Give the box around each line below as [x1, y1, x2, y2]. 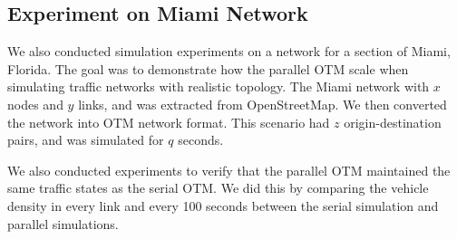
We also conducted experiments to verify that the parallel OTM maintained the [7, 160, 451, 179]
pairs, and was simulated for [7, 130, 164, 149]
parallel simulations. [7, 214, 119, 233]
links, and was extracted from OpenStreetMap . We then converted [78, 94, 447, 113]
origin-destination [344, 112, 442, 131]
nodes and [7, 94, 63, 113]
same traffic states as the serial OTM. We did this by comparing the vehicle [7, 178, 429, 197]
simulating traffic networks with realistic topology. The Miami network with [7, 77, 430, 96]
